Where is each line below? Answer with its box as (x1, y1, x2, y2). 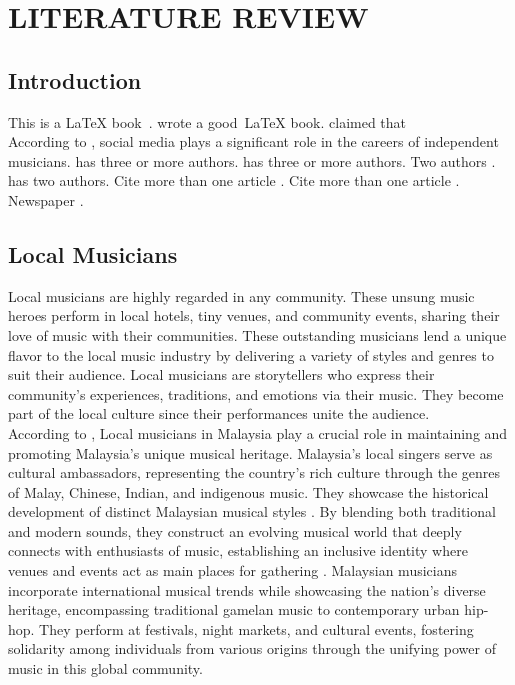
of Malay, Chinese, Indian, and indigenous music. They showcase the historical (8, 481, 489, 502)
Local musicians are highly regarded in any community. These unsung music (8, 285, 475, 306)
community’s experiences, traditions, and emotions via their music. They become (8, 383, 504, 404)
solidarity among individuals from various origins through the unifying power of (8, 638, 496, 659)
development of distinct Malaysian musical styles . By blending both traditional (8, 501, 496, 522)
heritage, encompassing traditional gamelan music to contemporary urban (8, 599, 460, 620)
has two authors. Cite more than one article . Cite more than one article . (8, 170, 460, 191)
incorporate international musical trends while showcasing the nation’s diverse (8, 579, 486, 600)
